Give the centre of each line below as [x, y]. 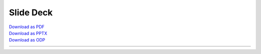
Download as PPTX [28, 33]
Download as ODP [27, 40]
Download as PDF [27, 27]
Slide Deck [31, 12]
